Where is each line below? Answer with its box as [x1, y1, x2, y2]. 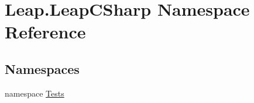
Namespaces [5, 59, 80, 77]
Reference [5, 20, 86, 44]
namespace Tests [5, 87, 64, 99]
